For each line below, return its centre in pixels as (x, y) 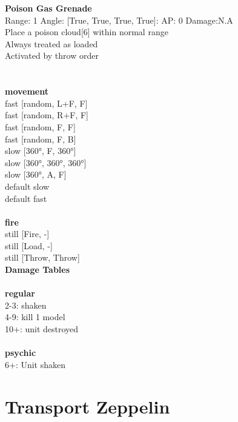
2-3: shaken (26, 305)
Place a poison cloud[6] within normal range (87, 32)
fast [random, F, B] (41, 139)
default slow (27, 186)
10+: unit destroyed (42, 329)
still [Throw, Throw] (42, 257)
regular (20, 293)
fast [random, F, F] (40, 126)
